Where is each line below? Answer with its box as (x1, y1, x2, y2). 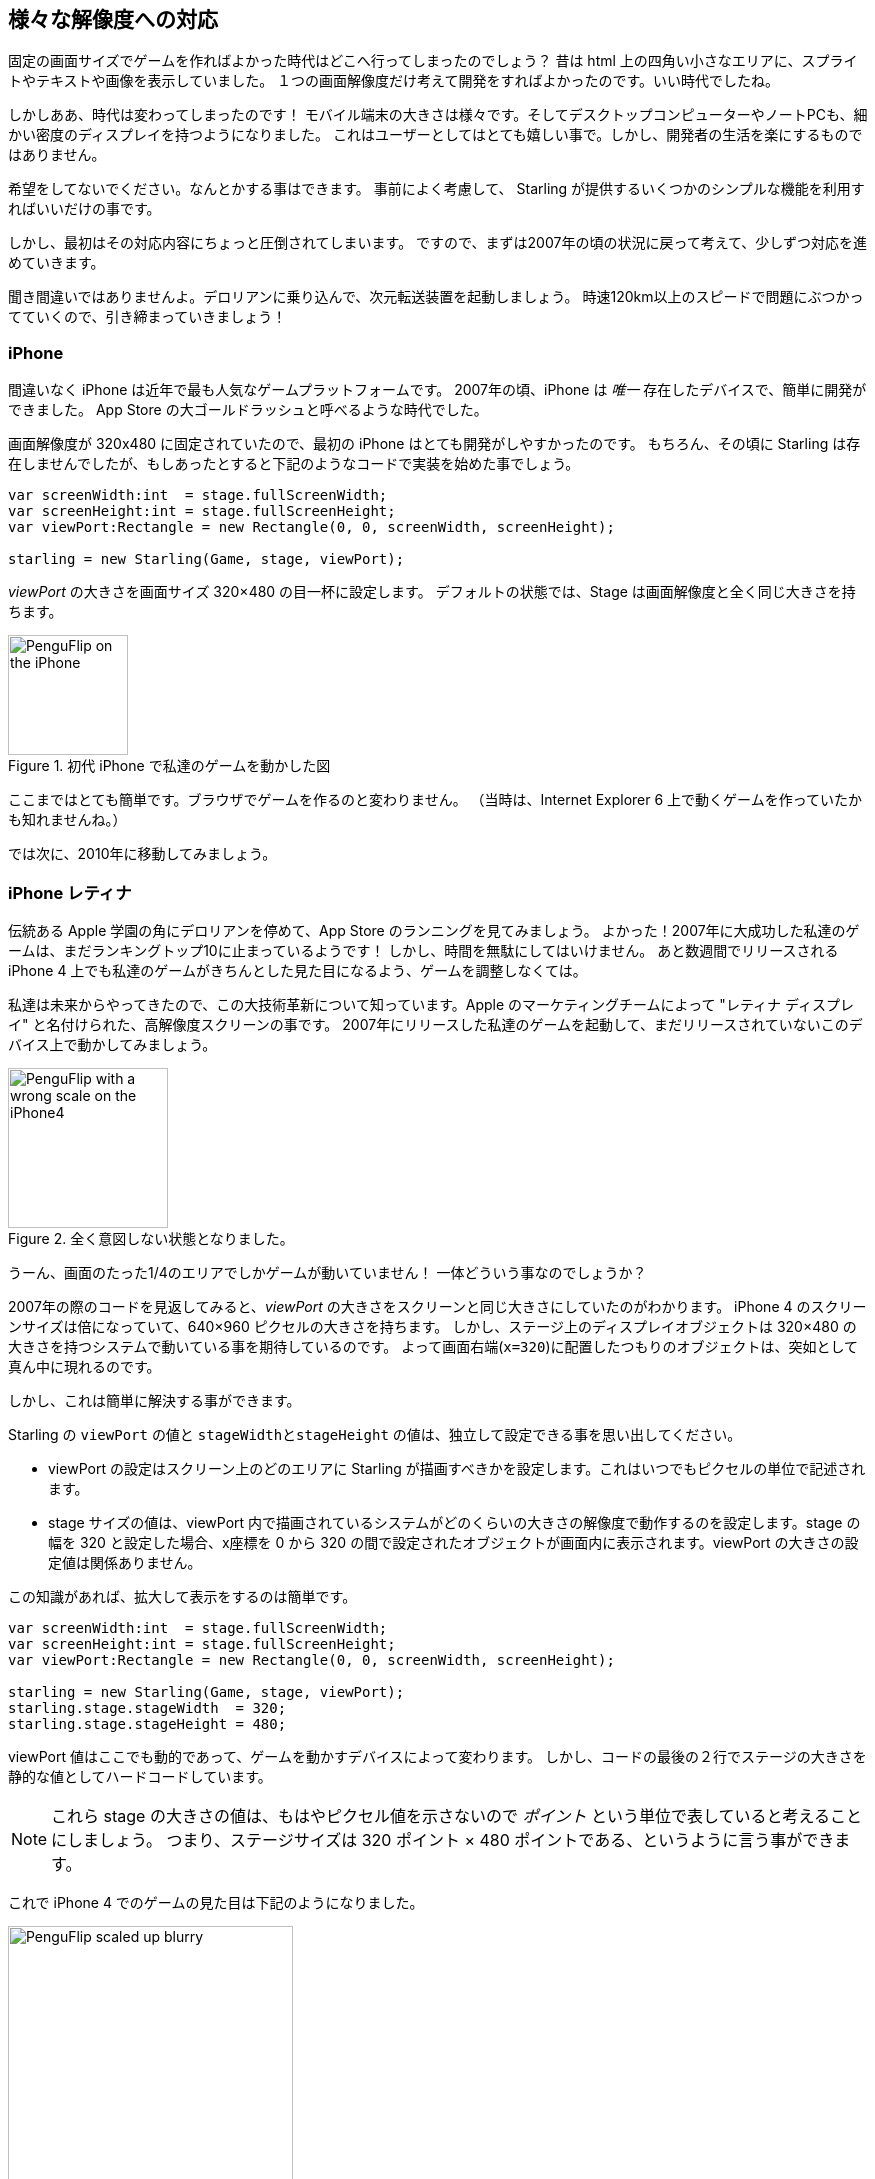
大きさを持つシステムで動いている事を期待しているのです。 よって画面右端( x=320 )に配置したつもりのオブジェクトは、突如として (8, 1337, 859, 1355)
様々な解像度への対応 (8, 7, 218, 32)
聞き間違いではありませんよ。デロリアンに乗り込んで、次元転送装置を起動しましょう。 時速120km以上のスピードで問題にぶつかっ (8, 288, 864, 306)
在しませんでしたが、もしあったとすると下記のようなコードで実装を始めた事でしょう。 (8, 455, 580, 473)
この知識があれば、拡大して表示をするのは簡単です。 (8, 1587, 357, 1605)
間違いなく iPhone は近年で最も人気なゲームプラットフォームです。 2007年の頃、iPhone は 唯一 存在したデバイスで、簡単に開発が (8, 381, 867, 399)
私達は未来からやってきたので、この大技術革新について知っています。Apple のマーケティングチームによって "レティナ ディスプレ (8, 995, 855, 1013)
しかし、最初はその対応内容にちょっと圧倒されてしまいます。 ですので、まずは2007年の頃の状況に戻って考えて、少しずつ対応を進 (8, 234, 868, 252)
